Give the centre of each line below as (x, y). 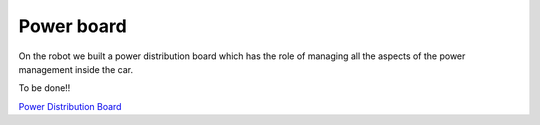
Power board (72, 26)
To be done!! (44, 88)
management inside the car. (76, 69)
